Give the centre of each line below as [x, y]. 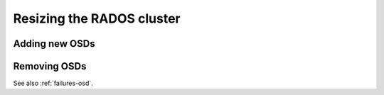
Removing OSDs [50, 66]
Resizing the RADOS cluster [97, 18]
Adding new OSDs [54, 44]
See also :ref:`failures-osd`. [53, 83]
